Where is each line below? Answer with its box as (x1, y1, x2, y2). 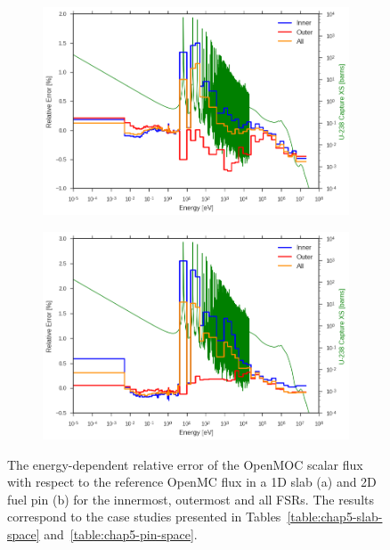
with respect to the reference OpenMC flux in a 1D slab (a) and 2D (7, 472, 377, 491)
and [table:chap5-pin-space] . (44, 524, 198, 543)
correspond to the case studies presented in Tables (7, 507, 281, 526)
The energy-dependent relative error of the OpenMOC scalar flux (7, 455, 363, 473)
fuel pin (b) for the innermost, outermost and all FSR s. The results (7, 489, 375, 508)
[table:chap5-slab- (287, 507, 383, 526)
